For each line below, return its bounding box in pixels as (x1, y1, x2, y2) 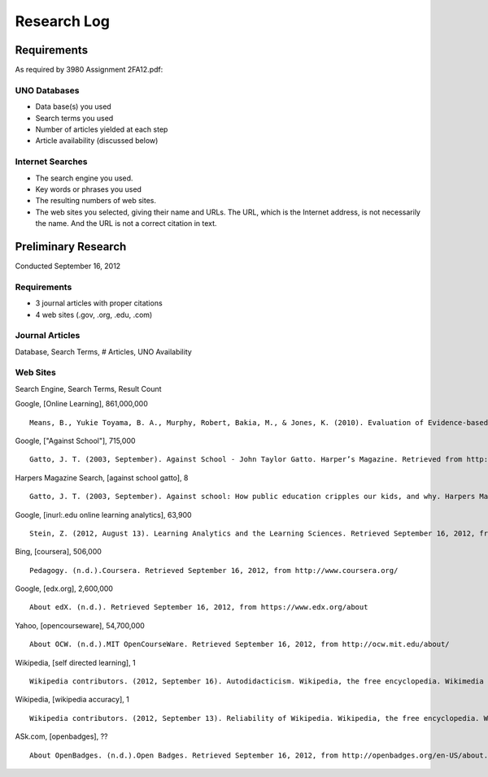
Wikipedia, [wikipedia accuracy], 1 (15, 695, 129, 705)
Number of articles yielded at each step (35, 124, 168, 134)
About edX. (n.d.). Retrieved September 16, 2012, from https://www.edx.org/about (29, 602, 368, 612)
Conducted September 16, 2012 (15, 261, 121, 271)
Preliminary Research (15, 240, 127, 254)
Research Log (15, 12, 110, 30)
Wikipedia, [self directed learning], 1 (15, 658, 136, 667)
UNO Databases (15, 85, 80, 96)
